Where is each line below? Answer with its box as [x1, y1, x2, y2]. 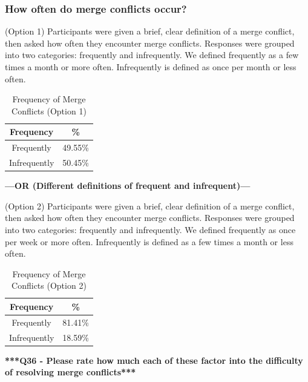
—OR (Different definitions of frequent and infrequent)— [5, 179, 251, 192]
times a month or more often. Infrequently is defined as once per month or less [5, 61, 297, 73]
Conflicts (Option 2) [11, 279, 87, 292]
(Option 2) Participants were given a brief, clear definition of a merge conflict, [5, 199, 295, 212]
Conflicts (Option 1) [11, 104, 87, 117]
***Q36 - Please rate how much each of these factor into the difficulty [5, 354, 303, 366]
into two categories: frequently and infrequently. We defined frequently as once [5, 223, 296, 235]
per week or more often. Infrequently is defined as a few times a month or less [5, 235, 293, 248]
